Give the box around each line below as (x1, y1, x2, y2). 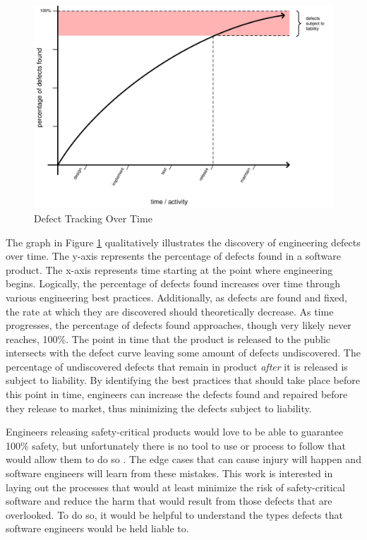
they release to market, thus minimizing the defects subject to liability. (6, 400, 312, 415)
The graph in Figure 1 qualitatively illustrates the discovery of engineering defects (6, 234, 361, 249)
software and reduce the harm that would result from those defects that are (6, 493, 332, 508)
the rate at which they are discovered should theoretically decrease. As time (6, 304, 334, 318)
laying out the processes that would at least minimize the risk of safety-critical (6, 479, 345, 494)
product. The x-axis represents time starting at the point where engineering (6, 262, 333, 277)
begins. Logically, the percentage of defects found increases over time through (6, 276, 340, 291)
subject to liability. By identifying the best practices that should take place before (6, 373, 360, 388)
